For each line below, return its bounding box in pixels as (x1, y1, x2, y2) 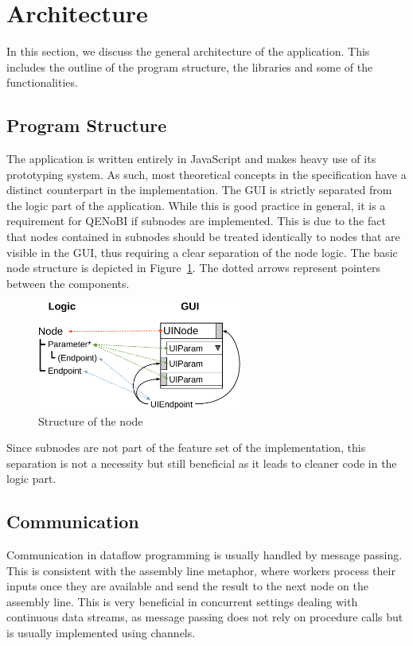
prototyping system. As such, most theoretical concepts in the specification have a (6, 165, 407, 182)
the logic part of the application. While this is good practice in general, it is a (6, 197, 386, 213)
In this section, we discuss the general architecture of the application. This (6, 43, 370, 60)
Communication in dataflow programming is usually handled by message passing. (6, 547, 403, 563)
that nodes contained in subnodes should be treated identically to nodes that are (6, 228, 400, 245)
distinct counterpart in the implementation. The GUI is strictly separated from (6, 181, 392, 198)
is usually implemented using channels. (6, 625, 196, 641)
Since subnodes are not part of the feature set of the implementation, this (6, 439, 366, 456)
